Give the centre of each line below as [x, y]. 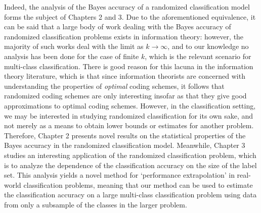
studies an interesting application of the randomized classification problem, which [130, 155]
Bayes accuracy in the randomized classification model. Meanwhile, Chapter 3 [125, 145]
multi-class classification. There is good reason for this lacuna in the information [129, 66]
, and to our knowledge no [208, 46]
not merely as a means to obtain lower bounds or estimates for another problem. [129, 125]
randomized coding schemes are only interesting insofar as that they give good [125, 96]
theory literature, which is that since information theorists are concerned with [125, 76]
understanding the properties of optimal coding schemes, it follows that [114, 86]
